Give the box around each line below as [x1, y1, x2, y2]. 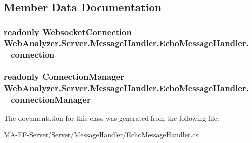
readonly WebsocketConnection [4, 25, 132, 37]
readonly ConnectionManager [4, 71, 124, 83]
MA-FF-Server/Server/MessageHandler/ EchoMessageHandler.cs [4, 129, 199, 140]
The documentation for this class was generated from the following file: [4, 112, 219, 123]
